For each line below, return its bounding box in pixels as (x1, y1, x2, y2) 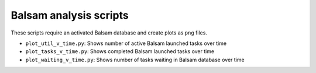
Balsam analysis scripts (11, 9, 129, 22)
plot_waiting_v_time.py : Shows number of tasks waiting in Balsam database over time (25, 56, 245, 63)
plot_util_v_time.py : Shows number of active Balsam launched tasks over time (25, 40, 227, 47)
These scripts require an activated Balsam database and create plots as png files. (11, 29, 208, 36)
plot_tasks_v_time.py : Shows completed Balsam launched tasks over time (25, 48, 215, 55)
